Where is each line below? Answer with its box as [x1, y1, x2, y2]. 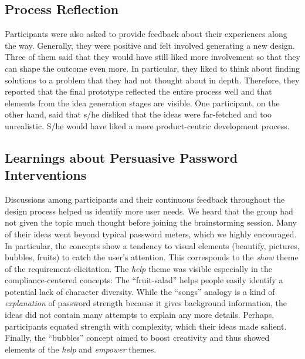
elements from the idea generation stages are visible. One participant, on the [5, 96, 280, 109]
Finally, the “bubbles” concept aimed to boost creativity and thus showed [5, 331, 270, 344]
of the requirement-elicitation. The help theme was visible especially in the [5, 262, 272, 274]
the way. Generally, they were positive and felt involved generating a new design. [5, 39, 295, 51]
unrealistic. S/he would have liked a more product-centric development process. [5, 119, 290, 132]
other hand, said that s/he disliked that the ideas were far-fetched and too [5, 108, 272, 120]
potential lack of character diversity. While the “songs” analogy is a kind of [5, 285, 275, 297]
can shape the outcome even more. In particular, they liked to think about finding [5, 62, 300, 74]
